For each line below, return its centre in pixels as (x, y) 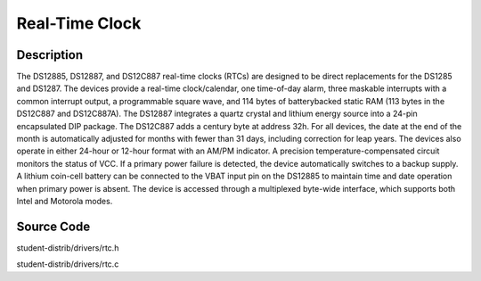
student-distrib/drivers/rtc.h (68, 248)
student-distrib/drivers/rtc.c (68, 264)
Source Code (53, 226)
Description (50, 55)
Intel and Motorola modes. (65, 201)
